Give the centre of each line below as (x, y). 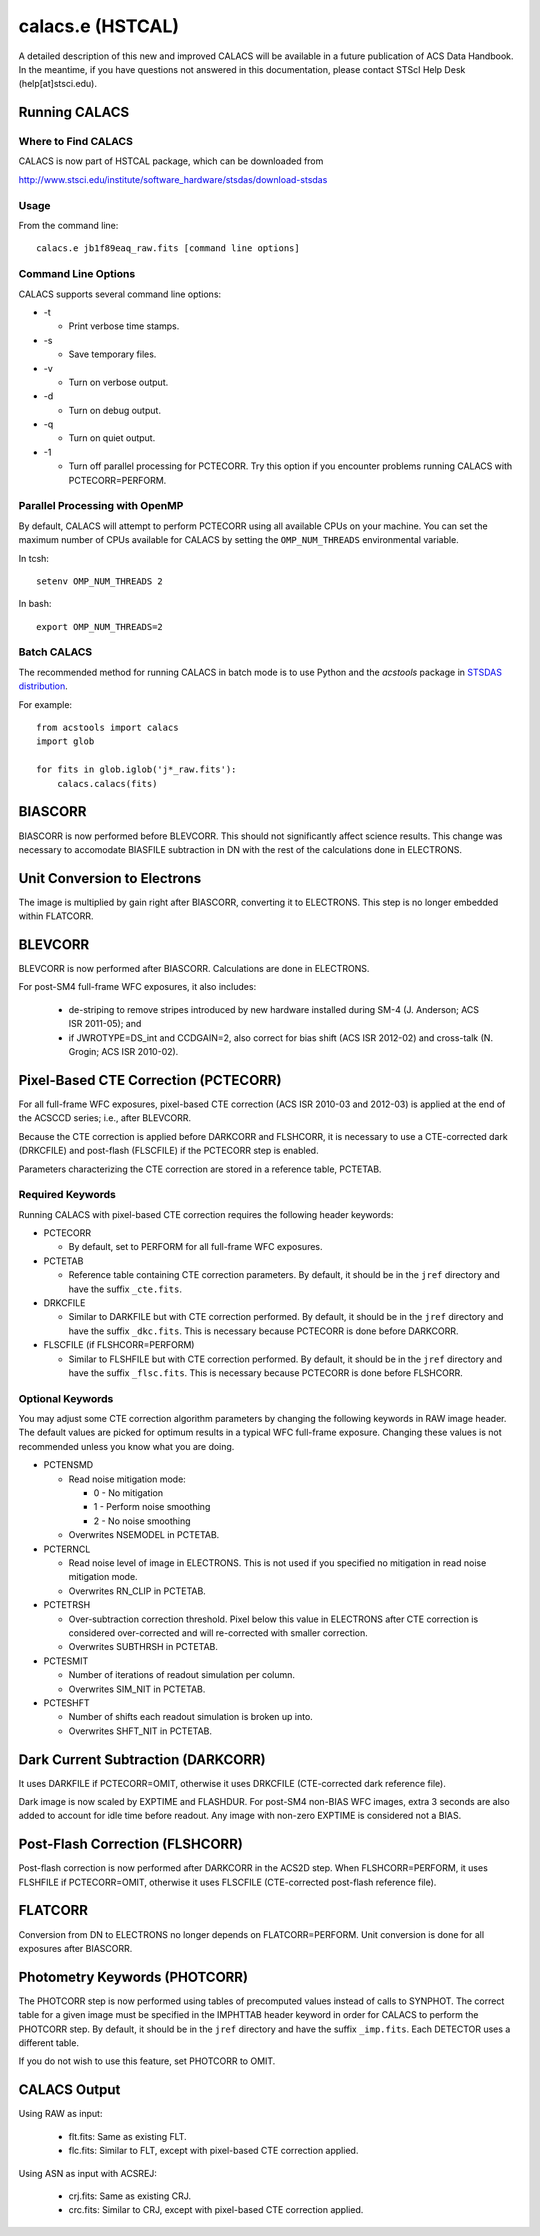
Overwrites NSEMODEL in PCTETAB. (144, 1535)
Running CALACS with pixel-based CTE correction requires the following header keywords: (206, 1214)
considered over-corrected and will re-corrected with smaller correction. (218, 1632)
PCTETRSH (67, 1605)
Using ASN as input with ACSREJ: (87, 2173)
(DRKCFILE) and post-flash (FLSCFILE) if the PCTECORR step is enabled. (168, 1151)
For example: (45, 704)
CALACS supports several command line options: (120, 294)
